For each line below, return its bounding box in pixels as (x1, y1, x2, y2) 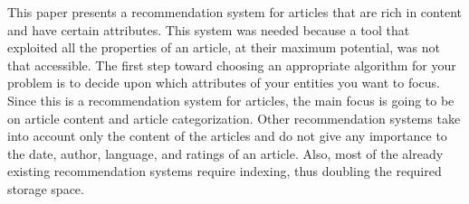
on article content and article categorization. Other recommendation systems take (7, 108, 461, 127)
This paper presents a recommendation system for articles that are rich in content (7, 3, 462, 21)
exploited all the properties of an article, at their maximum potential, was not (7, 38, 440, 57)
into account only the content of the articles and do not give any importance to (7, 126, 447, 145)
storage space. (7, 179, 84, 198)
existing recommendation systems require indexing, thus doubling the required (7, 162, 442, 181)
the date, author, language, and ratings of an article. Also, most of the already (7, 144, 444, 162)
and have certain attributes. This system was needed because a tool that (7, 20, 410, 39)
